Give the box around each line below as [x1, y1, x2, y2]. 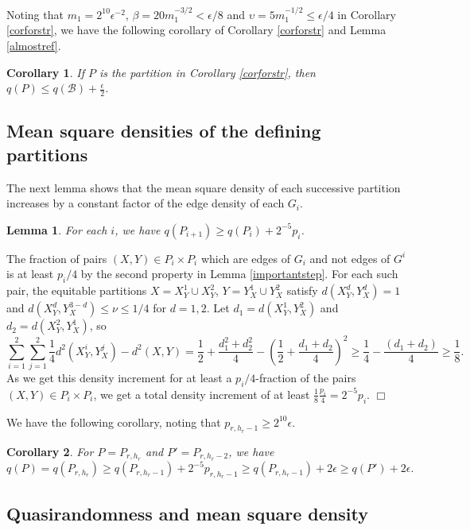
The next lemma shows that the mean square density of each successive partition [6, 179, 401, 195]
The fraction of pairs [6, 250, 107, 266]
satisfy [286, 282, 318, 299]
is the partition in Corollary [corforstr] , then [99, 64, 316, 80]
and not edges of [309, 250, 390, 266]
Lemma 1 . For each [6, 221, 107, 238]
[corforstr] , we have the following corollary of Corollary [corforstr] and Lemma [6, 21, 386, 38]
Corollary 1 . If [6, 64, 84, 80]
